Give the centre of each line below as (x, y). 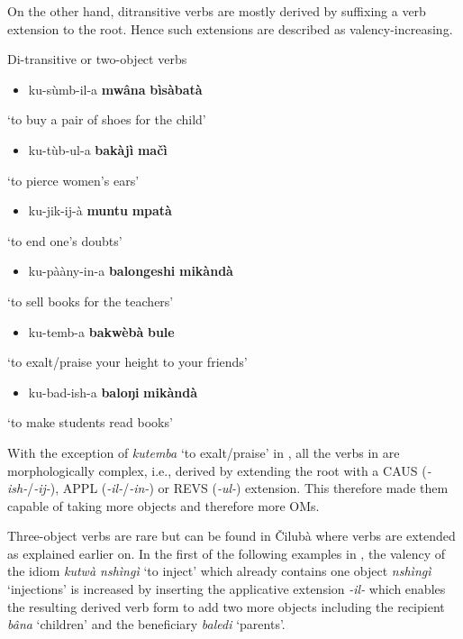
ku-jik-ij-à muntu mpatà (100, 210)
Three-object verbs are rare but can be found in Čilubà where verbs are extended (231, 536)
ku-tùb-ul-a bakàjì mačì (98, 149)
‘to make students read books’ (90, 422)
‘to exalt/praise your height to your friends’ (127, 362)
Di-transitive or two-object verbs (97, 59)
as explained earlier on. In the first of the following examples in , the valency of (227, 553)
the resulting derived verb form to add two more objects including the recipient (226, 606)
